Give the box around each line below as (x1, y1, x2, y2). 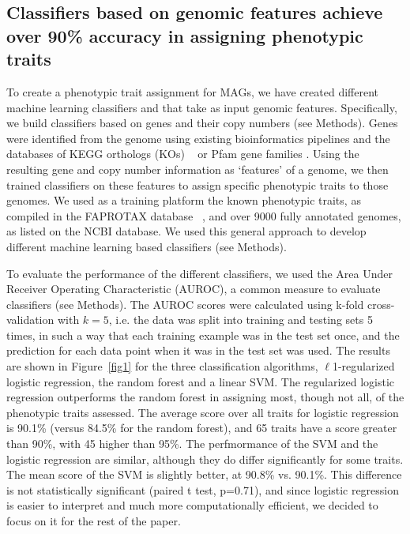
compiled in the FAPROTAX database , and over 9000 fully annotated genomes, (6, 207, 401, 224)
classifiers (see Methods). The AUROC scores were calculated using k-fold (6, 295, 364, 312)
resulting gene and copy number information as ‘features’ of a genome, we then (6, 160, 389, 177)
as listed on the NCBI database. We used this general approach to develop (6, 223, 367, 239)
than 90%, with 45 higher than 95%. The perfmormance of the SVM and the (6, 435, 378, 452)
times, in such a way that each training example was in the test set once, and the (6, 326, 400, 343)
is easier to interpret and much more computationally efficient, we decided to (6, 497, 378, 513)
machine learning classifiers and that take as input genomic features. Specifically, (6, 99, 397, 115)
